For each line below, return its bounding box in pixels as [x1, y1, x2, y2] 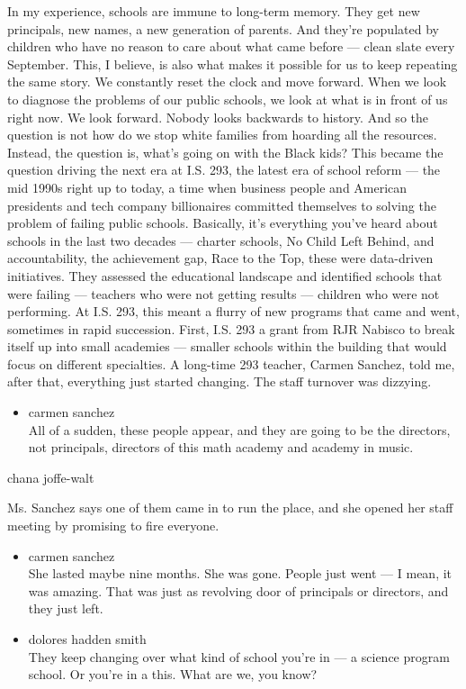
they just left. [28, 599, 103, 618]
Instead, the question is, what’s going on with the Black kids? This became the [7, 142, 444, 161]
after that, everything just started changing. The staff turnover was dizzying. [7, 372, 432, 391]
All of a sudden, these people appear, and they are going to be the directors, [28, 420, 451, 439]
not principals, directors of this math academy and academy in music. [28, 438, 414, 457]
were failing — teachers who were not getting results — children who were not [7, 284, 440, 303]
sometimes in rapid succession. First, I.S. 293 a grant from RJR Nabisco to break [7, 319, 455, 338]
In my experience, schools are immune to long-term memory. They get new [7, 2, 420, 20]
